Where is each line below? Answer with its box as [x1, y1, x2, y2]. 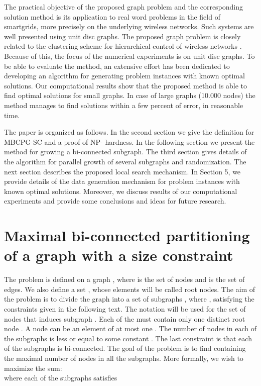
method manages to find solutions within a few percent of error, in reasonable [4, 100, 243, 110]
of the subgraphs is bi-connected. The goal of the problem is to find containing [4, 343, 246, 353]
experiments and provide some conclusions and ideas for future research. [4, 196, 226, 206]
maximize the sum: [4, 362, 62, 373]
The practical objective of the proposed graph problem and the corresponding [4, 2, 243, 12]
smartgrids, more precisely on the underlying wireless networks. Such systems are [4, 21, 254, 32]
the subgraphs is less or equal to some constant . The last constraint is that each [4, 333, 252, 343]
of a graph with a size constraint [4, 245, 233, 265]
